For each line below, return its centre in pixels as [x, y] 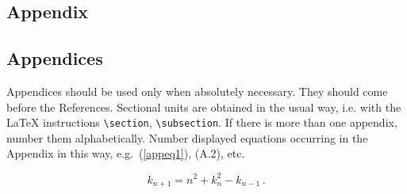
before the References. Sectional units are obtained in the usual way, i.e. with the [204, 107]
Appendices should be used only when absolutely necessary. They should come [197, 91]
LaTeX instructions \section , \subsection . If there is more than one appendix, [202, 122]
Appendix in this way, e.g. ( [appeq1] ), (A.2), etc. [126, 153]
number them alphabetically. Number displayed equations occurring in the [187, 137]
